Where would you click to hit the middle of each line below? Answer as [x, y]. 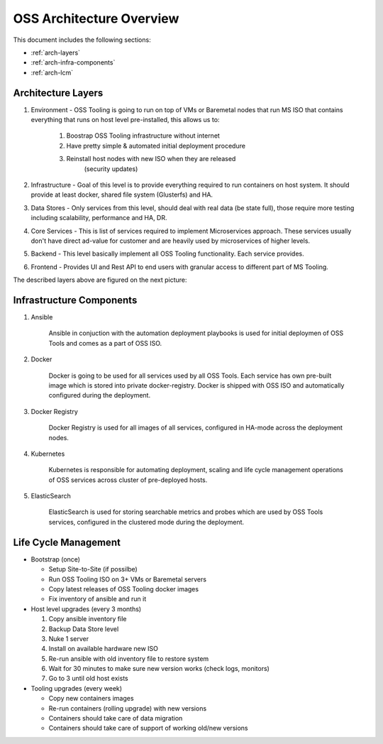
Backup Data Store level [84, 629]
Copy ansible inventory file [88, 619]
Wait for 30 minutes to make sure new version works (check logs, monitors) [159, 669]
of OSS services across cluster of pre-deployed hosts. [128, 480]
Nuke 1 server [68, 638]
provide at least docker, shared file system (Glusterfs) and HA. [122, 195]
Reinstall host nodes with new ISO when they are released [151, 159]
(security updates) [111, 169]
